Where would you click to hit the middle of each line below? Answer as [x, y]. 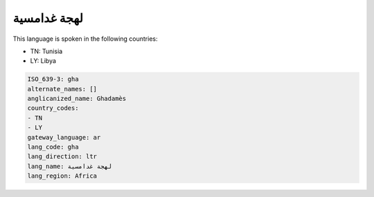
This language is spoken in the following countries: [85, 39]
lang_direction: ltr [62, 157]
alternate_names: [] [62, 89]
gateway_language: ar [64, 137]
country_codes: [53, 108]
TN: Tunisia [46, 51]
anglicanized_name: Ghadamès [77, 99]
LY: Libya [43, 61]
